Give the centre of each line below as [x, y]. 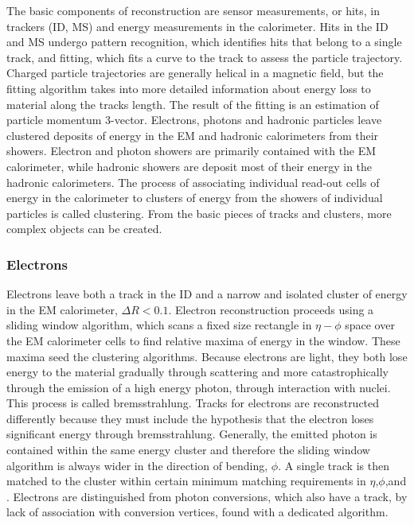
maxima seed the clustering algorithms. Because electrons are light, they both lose [207, 356]
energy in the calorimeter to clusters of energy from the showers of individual [195, 198]
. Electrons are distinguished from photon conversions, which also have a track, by [207, 496]
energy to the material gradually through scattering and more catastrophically [197, 372]
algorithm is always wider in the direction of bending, [137, 465]
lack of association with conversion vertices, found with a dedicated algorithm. [197, 512]
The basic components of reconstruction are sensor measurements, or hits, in [193, 10]
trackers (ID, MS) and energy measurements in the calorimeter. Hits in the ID [197, 26]
